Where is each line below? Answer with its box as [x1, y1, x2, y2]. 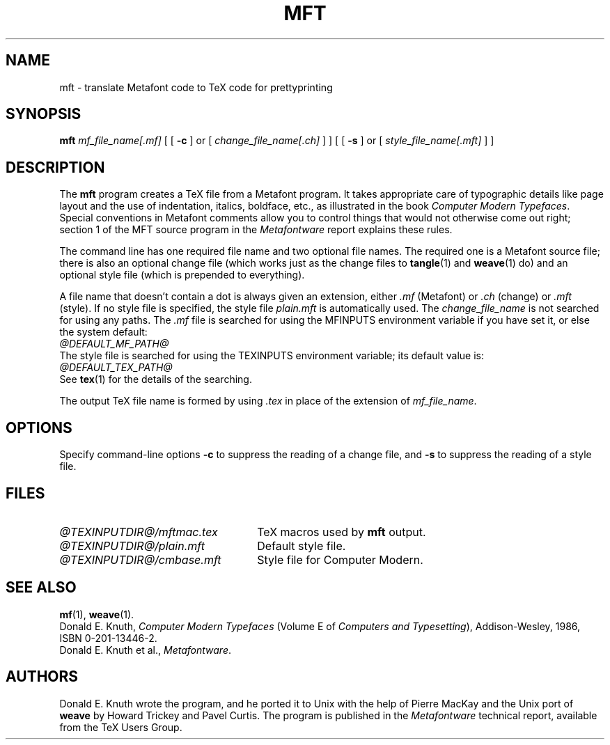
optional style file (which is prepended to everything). [59, 269, 305, 281]
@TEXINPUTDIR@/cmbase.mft [59, 552, 221, 567]
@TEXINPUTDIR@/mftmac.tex [59, 524, 218, 539]
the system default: [59, 326, 148, 338]
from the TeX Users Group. [59, 721, 182, 733]
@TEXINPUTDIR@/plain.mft [59, 538, 205, 553]
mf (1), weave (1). [59, 608, 134, 620]
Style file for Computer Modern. [257, 552, 423, 567]
